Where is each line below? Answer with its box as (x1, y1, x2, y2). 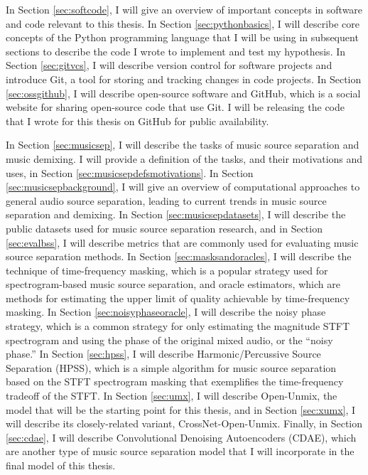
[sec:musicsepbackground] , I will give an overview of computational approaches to (6, 179, 360, 194)
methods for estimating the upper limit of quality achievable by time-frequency (6, 290, 350, 305)
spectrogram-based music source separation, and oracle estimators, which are (6, 277, 340, 292)
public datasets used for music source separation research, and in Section (6, 220, 323, 235)
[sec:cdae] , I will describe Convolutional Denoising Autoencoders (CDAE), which (6, 429, 357, 444)
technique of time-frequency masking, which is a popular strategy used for (6, 262, 328, 277)
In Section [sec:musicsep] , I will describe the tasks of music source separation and (6, 137, 359, 152)
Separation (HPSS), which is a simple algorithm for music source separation (6, 360, 337, 375)
